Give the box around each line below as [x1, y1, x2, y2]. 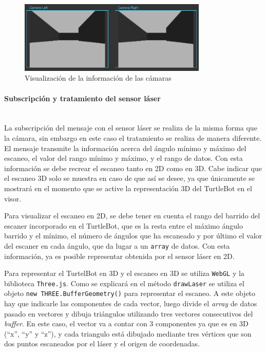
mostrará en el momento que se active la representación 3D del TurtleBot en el [4, 182, 252, 193]
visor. [4, 193, 22, 203]
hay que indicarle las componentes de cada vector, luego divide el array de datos [4, 298, 257, 309]
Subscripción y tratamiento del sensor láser [4, 92, 161, 103]
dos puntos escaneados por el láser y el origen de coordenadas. [4, 338, 200, 349]
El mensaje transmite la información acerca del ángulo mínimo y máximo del [4, 142, 246, 153]
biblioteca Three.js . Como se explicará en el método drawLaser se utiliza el [4, 277, 244, 288]
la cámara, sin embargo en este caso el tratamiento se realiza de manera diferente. [4, 132, 262, 143]
